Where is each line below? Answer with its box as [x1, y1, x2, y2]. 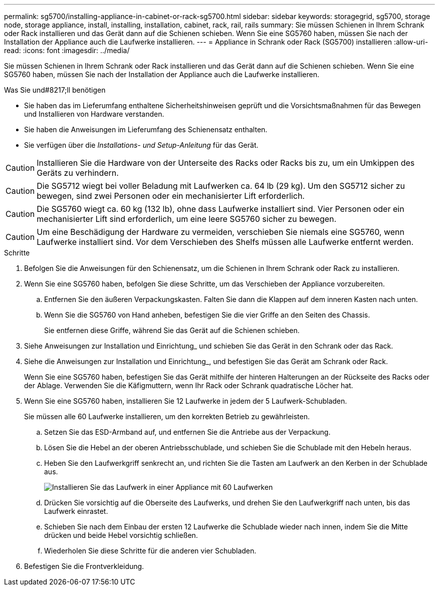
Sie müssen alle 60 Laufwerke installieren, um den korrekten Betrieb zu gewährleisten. [24, 412, 310, 421]
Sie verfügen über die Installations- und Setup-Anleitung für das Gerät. [24, 141, 259, 149]
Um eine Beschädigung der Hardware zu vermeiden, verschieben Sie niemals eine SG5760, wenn [37, 227, 405, 237]
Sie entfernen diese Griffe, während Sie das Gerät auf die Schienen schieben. [44, 326, 300, 335]
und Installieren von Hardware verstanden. [24, 110, 164, 118]
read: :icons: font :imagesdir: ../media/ [4, 46, 130, 55]
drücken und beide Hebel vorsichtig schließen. [44, 531, 198, 539]
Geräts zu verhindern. [37, 168, 119, 178]
